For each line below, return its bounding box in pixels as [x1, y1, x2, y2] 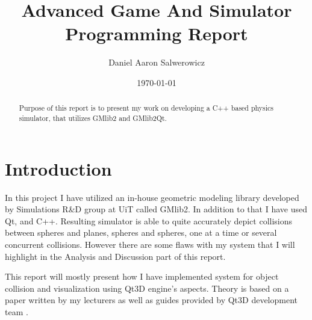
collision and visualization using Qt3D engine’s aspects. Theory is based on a [5, 282, 289, 294]
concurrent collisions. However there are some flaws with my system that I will [5, 238, 295, 250]
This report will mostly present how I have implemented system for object [5, 270, 279, 283]
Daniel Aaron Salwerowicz [108, 56, 205, 69]
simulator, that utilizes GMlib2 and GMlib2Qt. [19, 112, 167, 123]
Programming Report [65, 21, 248, 46]
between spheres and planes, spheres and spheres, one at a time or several [5, 226, 277, 239]
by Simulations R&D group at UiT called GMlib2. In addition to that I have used [5, 203, 307, 215]
